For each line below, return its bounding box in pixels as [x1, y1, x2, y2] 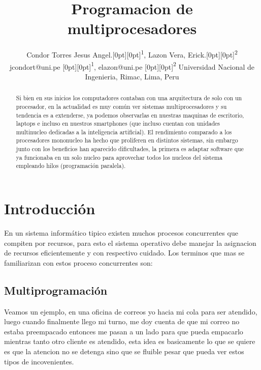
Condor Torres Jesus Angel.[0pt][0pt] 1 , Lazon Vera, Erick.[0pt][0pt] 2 [26, 48, 238, 60]
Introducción [4, 198, 95, 219]
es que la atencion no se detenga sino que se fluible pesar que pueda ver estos [4, 346, 244, 356]
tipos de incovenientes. [4, 356, 74, 366]
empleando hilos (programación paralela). [16, 161, 126, 170]
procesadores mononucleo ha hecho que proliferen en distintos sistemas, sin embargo [16, 136, 238, 145]
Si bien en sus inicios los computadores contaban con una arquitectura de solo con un [16, 94, 242, 102]
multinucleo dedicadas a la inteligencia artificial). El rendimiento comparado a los [16, 127, 232, 136]
